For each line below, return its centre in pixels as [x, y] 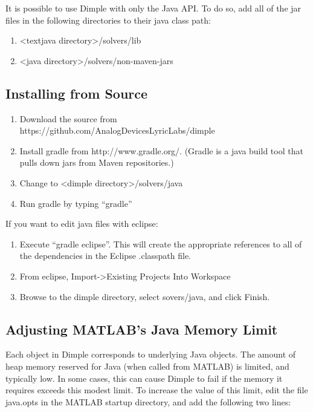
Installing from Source [77, 93]
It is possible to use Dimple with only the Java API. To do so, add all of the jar [153, 8]
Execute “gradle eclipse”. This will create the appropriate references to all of [161, 244]
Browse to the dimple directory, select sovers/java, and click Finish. [145, 296]
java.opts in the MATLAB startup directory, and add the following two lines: [148, 401]
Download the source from [68, 118]
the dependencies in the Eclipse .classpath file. [105, 256]
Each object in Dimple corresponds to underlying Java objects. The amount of [151, 354]
